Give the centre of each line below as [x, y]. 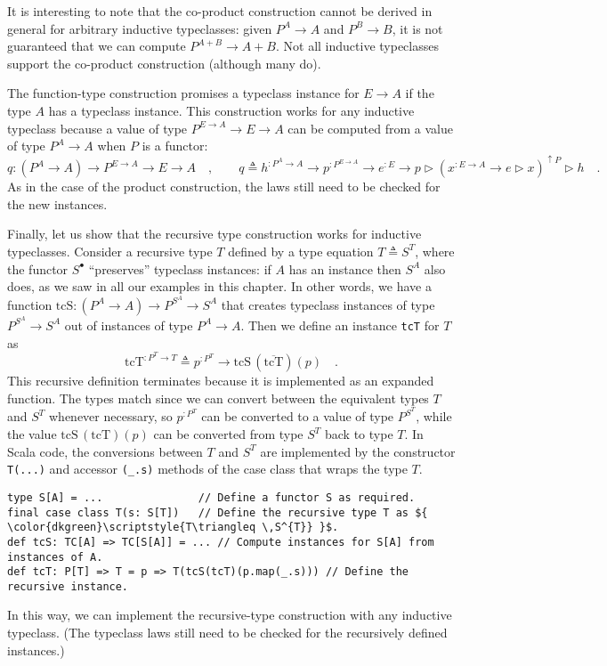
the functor [38, 268]
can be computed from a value [370, 128]
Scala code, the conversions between [105, 451]
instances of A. [55, 557]
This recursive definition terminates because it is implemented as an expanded [221, 381]
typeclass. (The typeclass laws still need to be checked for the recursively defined [227, 633]
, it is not [417, 28]
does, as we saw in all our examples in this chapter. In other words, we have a [219, 286]
